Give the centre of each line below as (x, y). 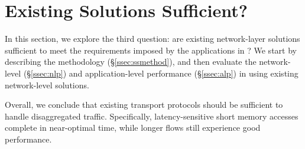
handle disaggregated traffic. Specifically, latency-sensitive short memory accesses (152, 116)
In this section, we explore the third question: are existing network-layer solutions (152, 39)
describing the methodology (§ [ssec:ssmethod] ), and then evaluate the (131, 62)
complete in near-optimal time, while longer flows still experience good (133, 128)
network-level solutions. (47, 85)
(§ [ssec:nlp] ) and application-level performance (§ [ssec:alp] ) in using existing (161, 73)
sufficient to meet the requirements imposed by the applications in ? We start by (151, 50)
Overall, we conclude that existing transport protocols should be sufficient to (144, 105)
